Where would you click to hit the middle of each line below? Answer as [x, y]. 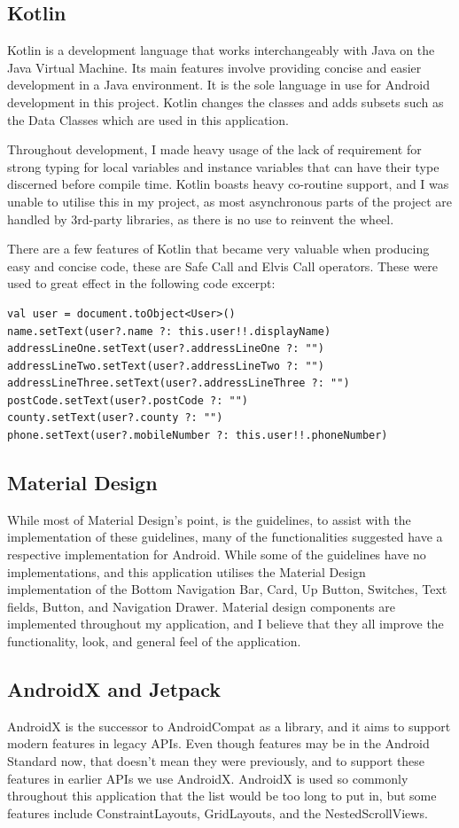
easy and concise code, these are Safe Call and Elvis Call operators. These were [223, 266]
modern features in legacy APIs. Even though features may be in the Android [218, 743]
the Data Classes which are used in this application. [148, 119]
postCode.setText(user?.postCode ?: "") [128, 400]
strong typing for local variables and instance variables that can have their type [223, 166]
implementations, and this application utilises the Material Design [187, 571]
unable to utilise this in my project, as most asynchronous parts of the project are [230, 201]
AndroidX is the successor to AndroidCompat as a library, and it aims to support [229, 726]
